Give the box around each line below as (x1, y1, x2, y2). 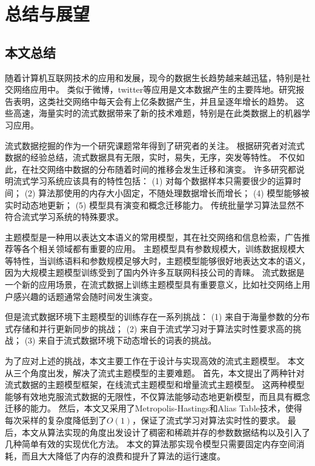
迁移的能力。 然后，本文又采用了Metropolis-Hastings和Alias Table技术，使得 (5, 402, 302, 414)
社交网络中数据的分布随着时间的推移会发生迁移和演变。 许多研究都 (30, 162, 296, 175)
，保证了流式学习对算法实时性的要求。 (132, 414, 285, 427)
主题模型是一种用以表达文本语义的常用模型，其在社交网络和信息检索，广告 (5, 230, 302, 243)
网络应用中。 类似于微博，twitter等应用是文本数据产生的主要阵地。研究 (13, 83, 296, 96)
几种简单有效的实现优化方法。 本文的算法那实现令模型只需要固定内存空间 (5, 438, 296, 450)
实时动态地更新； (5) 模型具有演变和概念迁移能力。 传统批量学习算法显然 (5, 198, 296, 211)
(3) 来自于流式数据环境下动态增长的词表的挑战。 (24, 334, 217, 347)
